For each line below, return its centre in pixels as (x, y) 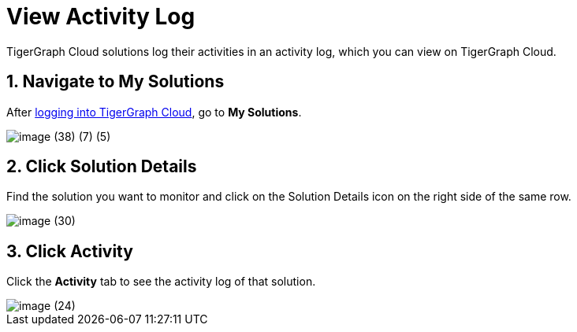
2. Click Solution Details (102, 167)
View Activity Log (101, 17)
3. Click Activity (70, 251)
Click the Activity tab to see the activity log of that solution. (161, 282)
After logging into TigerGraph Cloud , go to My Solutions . (154, 112)
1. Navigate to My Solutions (115, 82)
